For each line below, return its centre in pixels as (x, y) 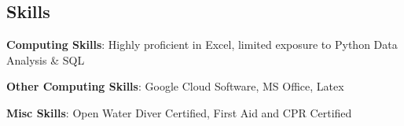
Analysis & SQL (46, 59)
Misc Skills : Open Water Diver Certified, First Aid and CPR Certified (179, 112)
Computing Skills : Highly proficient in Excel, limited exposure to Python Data (202, 44)
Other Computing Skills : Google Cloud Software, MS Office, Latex (175, 86)
